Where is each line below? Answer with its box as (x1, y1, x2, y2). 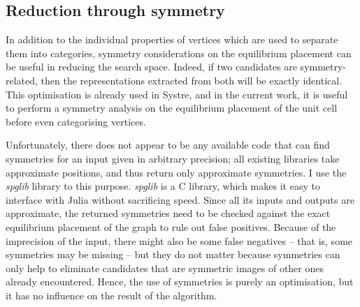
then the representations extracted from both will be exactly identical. (41, 73, 343, 87)
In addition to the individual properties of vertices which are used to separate (6, 32, 338, 47)
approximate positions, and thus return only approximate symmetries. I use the (6, 165, 347, 179)
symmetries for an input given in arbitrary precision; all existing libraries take (6, 151, 340, 165)
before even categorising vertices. (6, 114, 146, 128)
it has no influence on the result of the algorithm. (6, 287, 217, 302)
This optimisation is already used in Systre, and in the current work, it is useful (6, 87, 348, 101)
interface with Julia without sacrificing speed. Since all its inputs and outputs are (6, 192, 354, 207)
